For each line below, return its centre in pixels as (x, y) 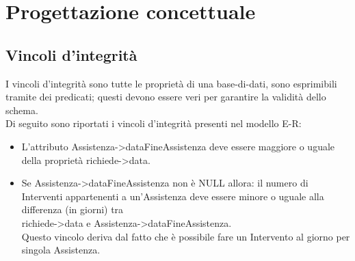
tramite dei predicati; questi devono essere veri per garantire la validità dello (166, 97)
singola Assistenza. (61, 250)
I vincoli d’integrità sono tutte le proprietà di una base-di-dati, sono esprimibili (171, 83)
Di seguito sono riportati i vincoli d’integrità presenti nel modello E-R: (154, 123)
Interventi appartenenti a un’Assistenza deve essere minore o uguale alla (173, 196)
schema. (22, 110)
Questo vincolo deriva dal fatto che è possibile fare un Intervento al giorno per (186, 236)
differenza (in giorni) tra (73, 209)
